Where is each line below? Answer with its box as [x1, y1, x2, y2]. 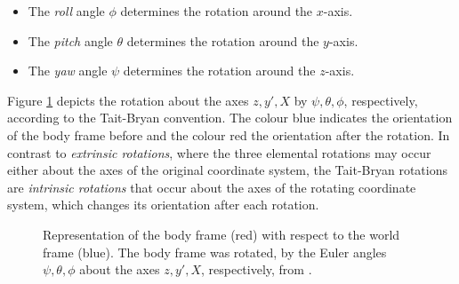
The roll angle [28, 2, 105, 20]
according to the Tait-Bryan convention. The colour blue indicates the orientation [7, 108, 453, 127]
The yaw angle [28, 61, 108, 80]
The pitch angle [28, 31, 113, 50]
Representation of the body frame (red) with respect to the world [43, 225, 400, 243]
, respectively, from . [200, 260, 312, 279]
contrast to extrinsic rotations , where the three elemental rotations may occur [7, 143, 431, 162]
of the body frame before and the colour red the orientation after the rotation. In [7, 125, 450, 144]
